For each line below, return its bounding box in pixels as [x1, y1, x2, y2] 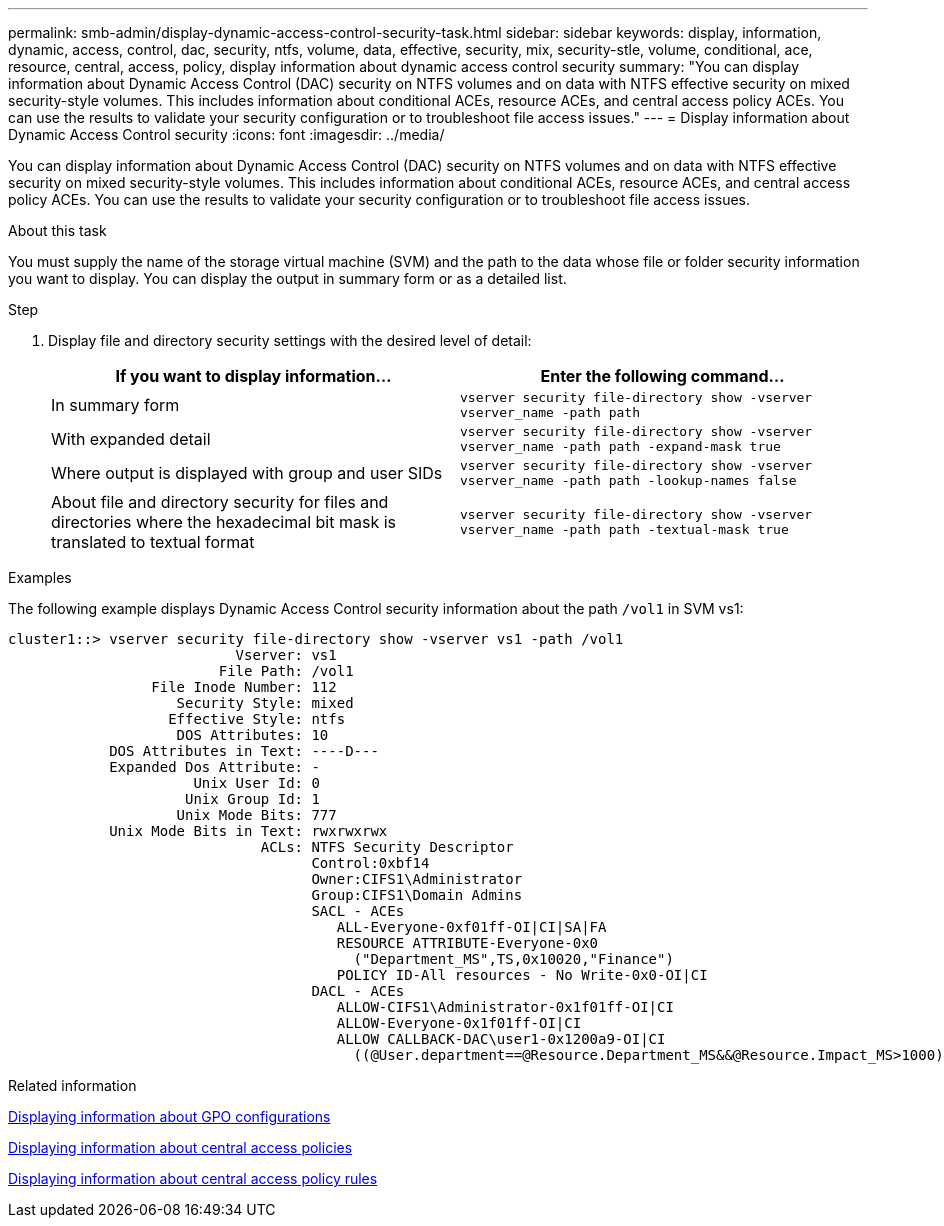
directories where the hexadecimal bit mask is [51, 512, 397, 532]
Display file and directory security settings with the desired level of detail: [48, 332, 532, 349]
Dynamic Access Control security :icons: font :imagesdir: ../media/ [8, 126, 445, 143]
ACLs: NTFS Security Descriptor [260, 839, 514, 855]
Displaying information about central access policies [8, 1139, 353, 1156]
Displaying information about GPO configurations [8, 1108, 331, 1125]
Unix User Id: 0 [193, 775, 320, 791]
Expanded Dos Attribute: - [109, 759, 320, 775]
